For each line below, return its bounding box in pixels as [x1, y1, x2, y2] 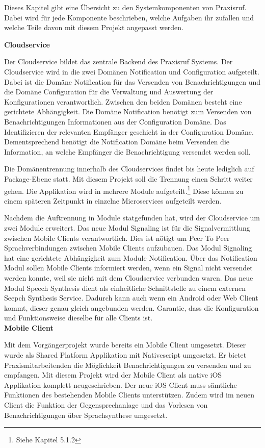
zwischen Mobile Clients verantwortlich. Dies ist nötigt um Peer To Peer [4, 232, 230, 243]
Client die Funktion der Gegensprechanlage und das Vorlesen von [4, 400, 208, 410]
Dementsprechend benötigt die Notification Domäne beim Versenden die [4, 136, 230, 147]
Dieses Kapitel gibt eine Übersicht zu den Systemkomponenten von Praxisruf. [4, 2, 247, 12]
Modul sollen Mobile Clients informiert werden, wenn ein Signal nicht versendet [4, 262, 253, 273]
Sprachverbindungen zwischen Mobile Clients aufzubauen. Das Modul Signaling [4, 242, 252, 253]
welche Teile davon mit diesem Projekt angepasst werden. [4, 22, 184, 33]
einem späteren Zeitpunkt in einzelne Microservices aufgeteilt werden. [4, 195, 222, 206]
